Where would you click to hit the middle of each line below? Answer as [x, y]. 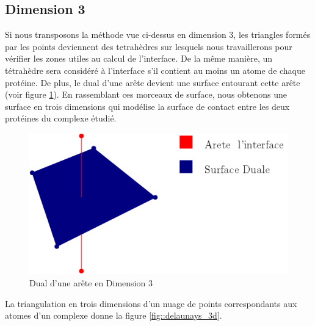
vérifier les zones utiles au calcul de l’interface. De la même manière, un [139, 58]
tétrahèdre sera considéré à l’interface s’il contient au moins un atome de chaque [155, 70]
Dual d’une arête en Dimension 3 [91, 283]
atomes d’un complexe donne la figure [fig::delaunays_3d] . [114, 315]
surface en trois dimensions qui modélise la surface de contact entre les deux [147, 106]
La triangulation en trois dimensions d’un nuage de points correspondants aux [151, 303]
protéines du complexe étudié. [61, 118]
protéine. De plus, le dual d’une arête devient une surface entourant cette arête [153, 82]
